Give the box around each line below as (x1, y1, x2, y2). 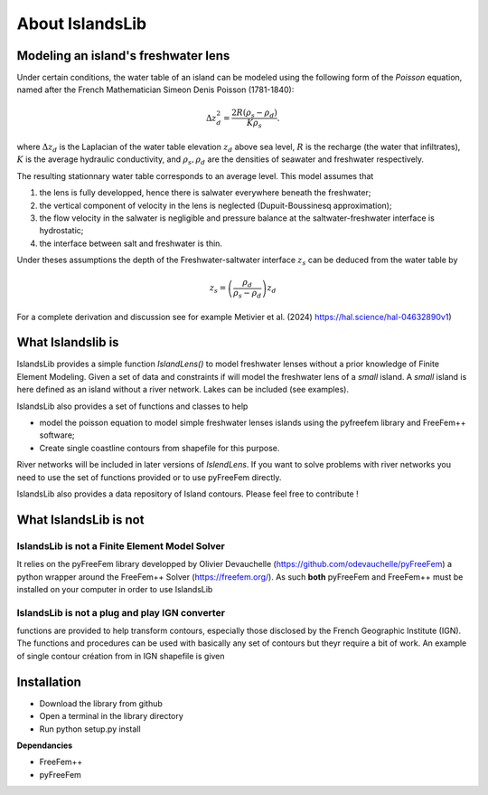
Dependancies (16, 740, 73, 751)
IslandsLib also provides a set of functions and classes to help (16, 401, 249, 412)
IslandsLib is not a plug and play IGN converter (16, 606, 226, 619)
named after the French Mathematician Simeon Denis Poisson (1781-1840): (16, 84, 295, 95)
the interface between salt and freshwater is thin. (39, 238, 223, 249)
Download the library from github (39, 697, 163, 709)
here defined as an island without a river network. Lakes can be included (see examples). (16, 384, 350, 395)
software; (39, 430, 76, 440)
